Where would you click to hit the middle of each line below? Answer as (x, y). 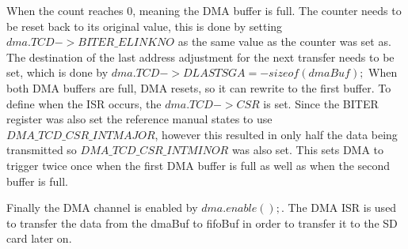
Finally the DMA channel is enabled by (102, 207)
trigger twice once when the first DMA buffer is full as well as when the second (198, 165)
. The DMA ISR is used (339, 207)
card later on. (39, 238)
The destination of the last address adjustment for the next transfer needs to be (200, 57)
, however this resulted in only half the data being (276, 134)
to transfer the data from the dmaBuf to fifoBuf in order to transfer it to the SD (202, 223)
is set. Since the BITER (321, 103)
